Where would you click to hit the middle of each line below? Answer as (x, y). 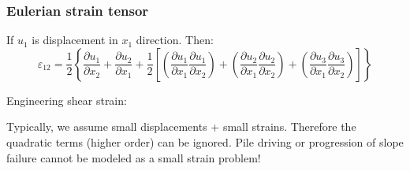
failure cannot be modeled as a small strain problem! (134, 157)
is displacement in (75, 40)
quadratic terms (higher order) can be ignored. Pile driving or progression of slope (205, 142)
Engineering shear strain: (67, 100)
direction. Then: (175, 40)
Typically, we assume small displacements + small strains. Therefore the (181, 126)
